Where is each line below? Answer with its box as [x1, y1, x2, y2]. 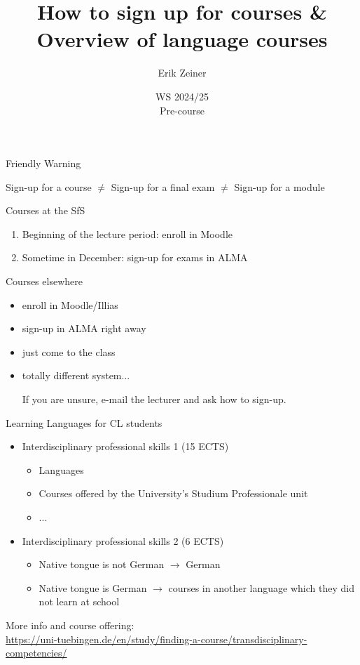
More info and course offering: [6, 617, 134, 632]
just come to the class [22, 344, 116, 359]
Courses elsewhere [6, 274, 83, 289]
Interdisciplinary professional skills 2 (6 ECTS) [22, 533, 224, 548]
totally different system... [22, 368, 130, 383]
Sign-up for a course [6, 179, 92, 194]
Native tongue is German [39, 580, 147, 595]
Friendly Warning [6, 156, 81, 171]
